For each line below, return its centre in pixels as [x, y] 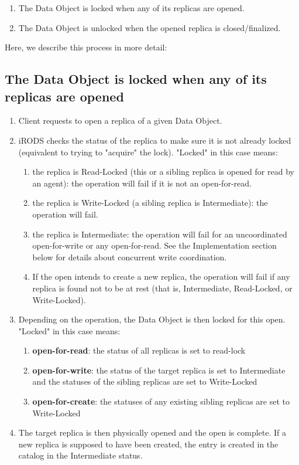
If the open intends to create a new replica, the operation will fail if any [161, 276]
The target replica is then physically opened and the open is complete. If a [152, 432]
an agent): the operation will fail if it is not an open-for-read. [142, 183]
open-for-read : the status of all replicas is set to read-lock [139, 350]
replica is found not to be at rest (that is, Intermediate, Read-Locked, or [162, 288]
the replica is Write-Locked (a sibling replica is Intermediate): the [150, 203]
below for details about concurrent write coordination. [130, 257]
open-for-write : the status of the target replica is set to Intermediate [159, 370]
